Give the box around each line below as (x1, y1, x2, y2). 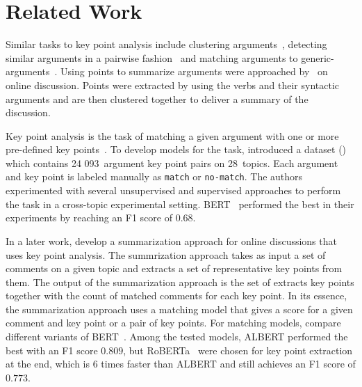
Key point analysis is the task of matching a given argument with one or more (6, 128, 339, 143)
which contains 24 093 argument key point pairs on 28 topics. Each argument (6, 155, 338, 170)
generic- (301, 50, 334, 65)
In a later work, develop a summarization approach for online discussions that (6, 233, 337, 248)
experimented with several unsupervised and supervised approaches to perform (6, 183, 341, 198)
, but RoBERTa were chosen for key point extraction (123, 342, 353, 357)
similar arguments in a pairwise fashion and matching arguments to (6, 50, 298, 65)
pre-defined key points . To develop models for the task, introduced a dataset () (6, 142, 347, 157)
